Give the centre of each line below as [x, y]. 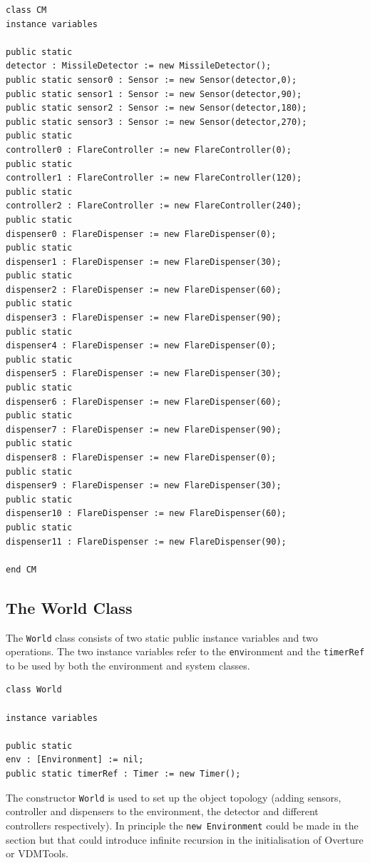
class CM [26, 10]
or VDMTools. [37, 853]
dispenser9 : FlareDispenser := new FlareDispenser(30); [144, 486]
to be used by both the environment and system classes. [128, 665]
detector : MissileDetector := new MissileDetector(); [139, 66]
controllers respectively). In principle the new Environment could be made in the [182, 825]
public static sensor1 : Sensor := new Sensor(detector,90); [154, 94]
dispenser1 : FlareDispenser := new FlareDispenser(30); [144, 262]
